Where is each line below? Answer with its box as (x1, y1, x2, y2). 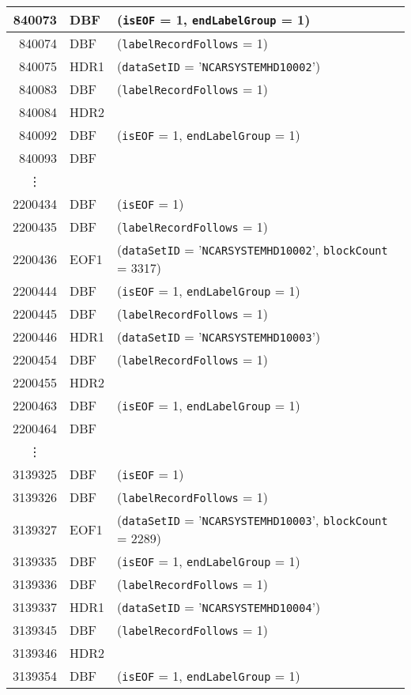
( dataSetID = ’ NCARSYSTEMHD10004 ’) (117, 598, 321, 616)
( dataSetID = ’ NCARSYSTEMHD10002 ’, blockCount (117, 240, 388, 259)
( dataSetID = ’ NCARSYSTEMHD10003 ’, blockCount (117, 511, 388, 529)
